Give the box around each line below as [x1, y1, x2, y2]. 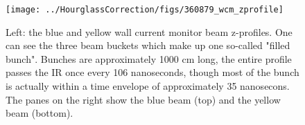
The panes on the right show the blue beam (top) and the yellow [6, 92, 281, 106]
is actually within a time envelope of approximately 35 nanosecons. [6, 79, 290, 93]
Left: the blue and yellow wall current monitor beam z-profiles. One [6, 24, 293, 39]
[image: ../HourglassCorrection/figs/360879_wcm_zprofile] [6, 5, 284, 15]
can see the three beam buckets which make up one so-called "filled [6, 38, 290, 52]
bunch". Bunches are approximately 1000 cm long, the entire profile [6, 51, 292, 66]
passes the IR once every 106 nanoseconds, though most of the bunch [6, 65, 299, 79]
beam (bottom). [6, 106, 73, 120]
